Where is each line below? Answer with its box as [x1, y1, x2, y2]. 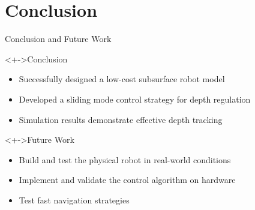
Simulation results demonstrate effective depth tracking [19, 113, 223, 125]
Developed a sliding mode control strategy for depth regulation [19, 92, 251, 105]
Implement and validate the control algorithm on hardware [19, 173, 236, 186]
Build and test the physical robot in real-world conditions [19, 153, 231, 166]
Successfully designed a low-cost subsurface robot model [19, 73, 225, 85]
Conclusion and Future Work [5, 32, 112, 45]
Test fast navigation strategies [19, 193, 130, 206]
